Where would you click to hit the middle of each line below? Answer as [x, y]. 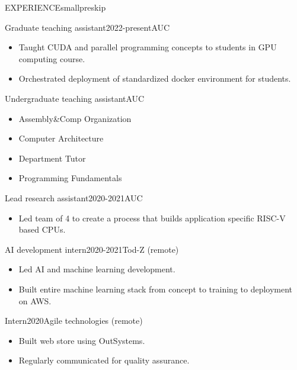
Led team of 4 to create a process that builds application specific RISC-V [152, 218]
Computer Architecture [61, 138]
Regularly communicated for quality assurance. [104, 360]
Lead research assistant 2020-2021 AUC [74, 197]
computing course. [52, 58]
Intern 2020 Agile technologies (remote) [74, 321]
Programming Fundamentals [70, 178]
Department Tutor [52, 158]
